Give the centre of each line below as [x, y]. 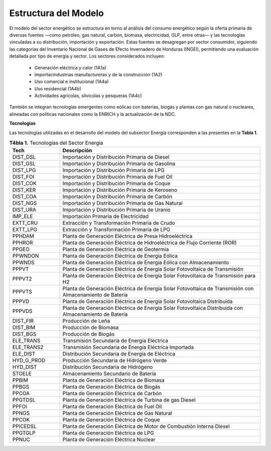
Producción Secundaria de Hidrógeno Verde [115, 361]
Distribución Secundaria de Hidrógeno [108, 367]
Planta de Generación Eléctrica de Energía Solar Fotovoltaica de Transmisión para [159, 276]
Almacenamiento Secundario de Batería [109, 374]
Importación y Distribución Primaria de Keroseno [120, 190]
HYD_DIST [25, 367]
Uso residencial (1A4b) [58, 88]
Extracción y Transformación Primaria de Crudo [119, 223]
